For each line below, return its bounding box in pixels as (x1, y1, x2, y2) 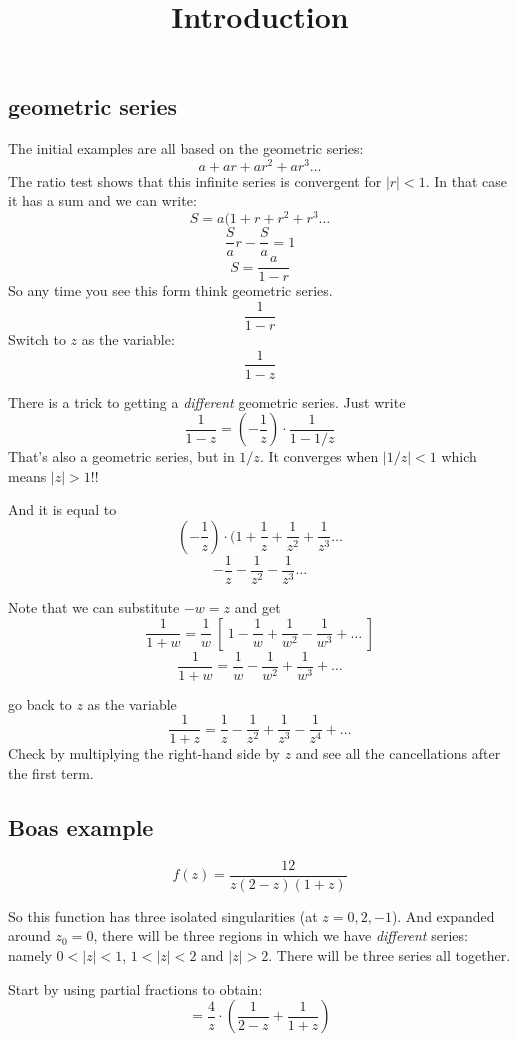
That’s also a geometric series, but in (8, 446, 235, 467)
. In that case (425, 170, 507, 191)
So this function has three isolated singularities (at (8, 905, 318, 926)
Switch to (8, 328, 66, 349)
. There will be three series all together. (268, 944, 511, 965)
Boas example (8, 811, 154, 842)
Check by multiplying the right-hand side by (8, 743, 280, 764)
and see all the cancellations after (295, 743, 501, 764)
